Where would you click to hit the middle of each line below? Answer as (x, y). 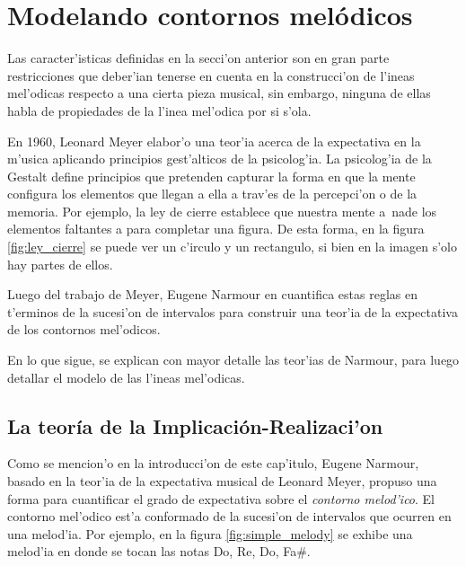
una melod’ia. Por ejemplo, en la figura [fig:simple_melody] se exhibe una (210, 533)
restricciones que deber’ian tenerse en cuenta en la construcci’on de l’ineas (211, 75)
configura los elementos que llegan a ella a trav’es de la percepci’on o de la (212, 194)
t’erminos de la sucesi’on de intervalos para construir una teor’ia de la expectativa (233, 311)
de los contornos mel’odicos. (84, 329)
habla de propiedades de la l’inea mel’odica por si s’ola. (159, 110)
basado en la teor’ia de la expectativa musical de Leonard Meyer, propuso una (222, 481)
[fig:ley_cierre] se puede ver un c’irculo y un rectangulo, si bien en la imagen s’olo (232, 247)
